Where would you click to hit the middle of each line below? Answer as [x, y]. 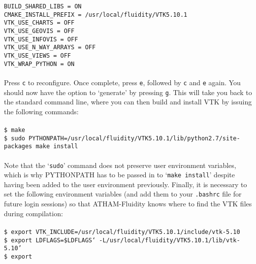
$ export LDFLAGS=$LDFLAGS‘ [50, 240]
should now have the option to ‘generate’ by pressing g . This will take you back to [128, 92]
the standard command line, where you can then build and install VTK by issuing [128, 102]
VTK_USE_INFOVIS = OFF [41, 39]
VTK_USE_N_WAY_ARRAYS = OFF [50, 48]
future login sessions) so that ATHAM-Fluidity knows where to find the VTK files [128, 204]
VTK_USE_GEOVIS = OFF [39, 31]
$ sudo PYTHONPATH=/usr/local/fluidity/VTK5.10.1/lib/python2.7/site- [122, 138]
